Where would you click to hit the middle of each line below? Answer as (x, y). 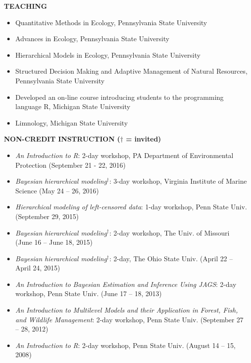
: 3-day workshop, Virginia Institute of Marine (178, 181)
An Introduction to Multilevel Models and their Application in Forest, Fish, (126, 310)
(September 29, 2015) (47, 216)
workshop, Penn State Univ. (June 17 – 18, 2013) (88, 293)
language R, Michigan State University (73, 106)
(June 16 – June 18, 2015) (54, 242)
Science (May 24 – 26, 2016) (57, 190)
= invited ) (143, 139)
